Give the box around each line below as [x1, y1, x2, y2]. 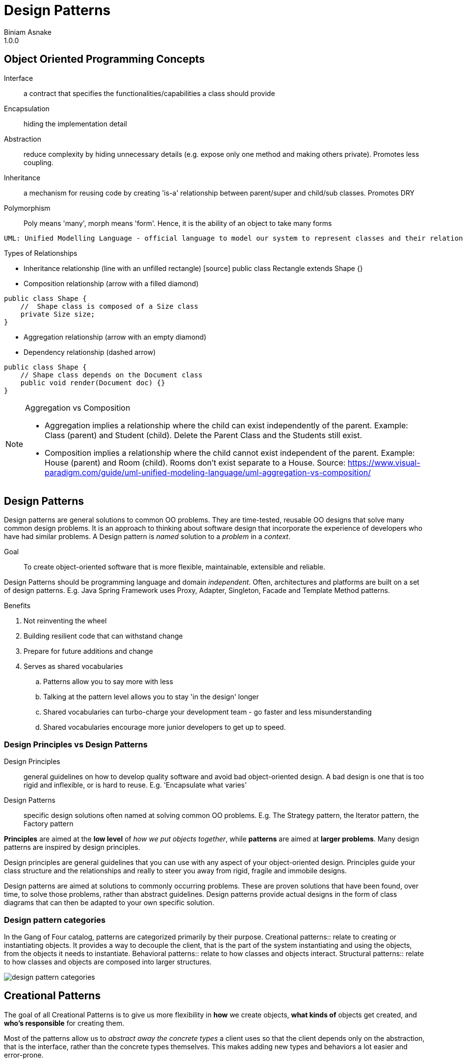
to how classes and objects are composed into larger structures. [4, 957, 212, 966]
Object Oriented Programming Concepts [4, 53, 205, 66]
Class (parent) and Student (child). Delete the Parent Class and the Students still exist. [45, 430, 362, 440]
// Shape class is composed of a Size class [20, 302, 199, 310]
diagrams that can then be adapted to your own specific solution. [4, 898, 214, 907]
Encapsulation [4, 104, 50, 113]
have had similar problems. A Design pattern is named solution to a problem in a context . [4, 532, 290, 541]
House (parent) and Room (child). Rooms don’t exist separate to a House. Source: [45, 457, 346, 468]
